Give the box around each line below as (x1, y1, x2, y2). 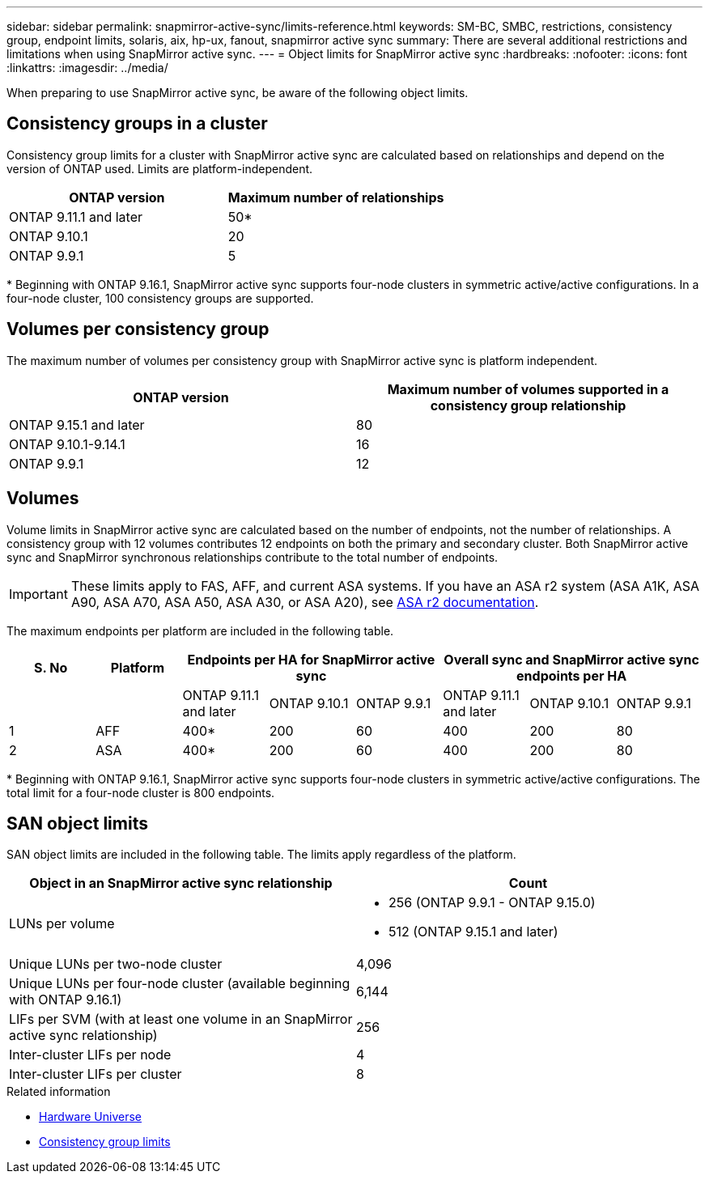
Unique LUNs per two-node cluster (9, 956, 223, 973)
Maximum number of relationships (227, 189, 444, 206)
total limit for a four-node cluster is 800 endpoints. (6, 785, 275, 800)
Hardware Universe (39, 1110, 142, 1124)
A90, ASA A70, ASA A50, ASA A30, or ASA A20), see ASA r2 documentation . (70, 593, 539, 610)
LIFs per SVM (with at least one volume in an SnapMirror (9, 1011, 353, 1028)
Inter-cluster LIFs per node (9, 1046, 172, 1063)
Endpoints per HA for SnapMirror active (187, 651, 435, 668)
